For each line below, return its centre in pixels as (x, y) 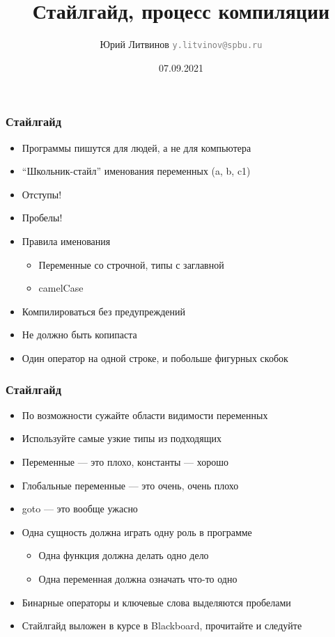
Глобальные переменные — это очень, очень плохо (130, 485)
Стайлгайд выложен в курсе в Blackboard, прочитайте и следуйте (162, 626)
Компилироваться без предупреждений (103, 311)
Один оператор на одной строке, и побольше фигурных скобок (155, 358)
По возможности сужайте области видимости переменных (145, 415)
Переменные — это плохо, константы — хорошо (125, 462)
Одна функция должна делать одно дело (124, 555)
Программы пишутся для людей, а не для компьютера (137, 147)
